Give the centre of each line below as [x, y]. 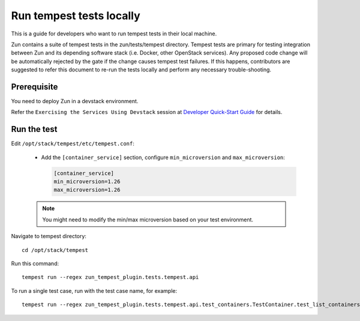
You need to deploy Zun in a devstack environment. [75, 101]
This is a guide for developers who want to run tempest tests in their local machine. [114, 34]
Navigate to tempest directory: [49, 236]
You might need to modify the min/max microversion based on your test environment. [148, 220]
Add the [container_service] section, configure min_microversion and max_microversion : [163, 157]
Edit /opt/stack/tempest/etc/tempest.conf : [73, 143]
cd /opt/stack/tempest [55, 250]
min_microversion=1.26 [87, 182]
